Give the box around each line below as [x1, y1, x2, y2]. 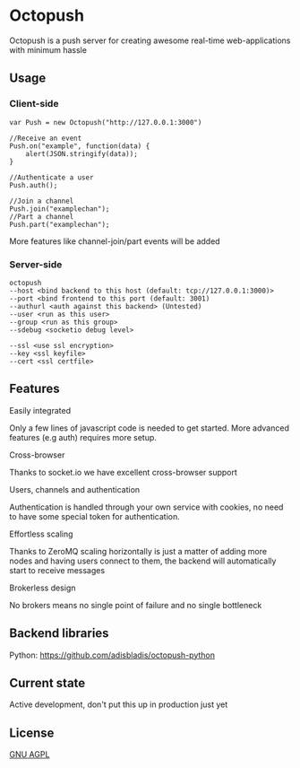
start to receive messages [9, 564, 106, 575]
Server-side [9, 257, 63, 270]
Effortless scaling [9, 528, 73, 539]
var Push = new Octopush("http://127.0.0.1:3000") [9, 118, 202, 127]
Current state [9, 675, 86, 691]
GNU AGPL [9, 749, 50, 760]
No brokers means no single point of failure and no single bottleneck [9, 599, 262, 610]
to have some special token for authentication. [9, 511, 181, 521]
